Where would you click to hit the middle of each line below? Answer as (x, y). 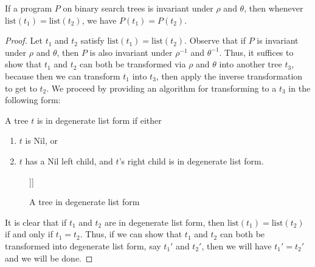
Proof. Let (24, 40)
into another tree (251, 64)
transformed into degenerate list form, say (83, 245)
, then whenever (274, 8)
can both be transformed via (133, 64)
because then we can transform (63, 76)
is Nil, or (41, 140)
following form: (33, 100)
